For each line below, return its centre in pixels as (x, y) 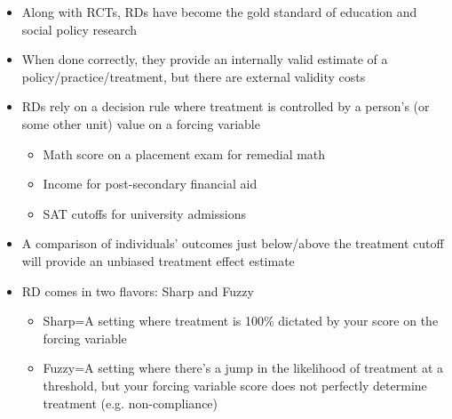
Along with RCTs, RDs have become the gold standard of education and (219, 12)
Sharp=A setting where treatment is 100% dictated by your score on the (241, 321)
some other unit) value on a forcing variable (141, 123)
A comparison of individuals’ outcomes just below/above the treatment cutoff (233, 243)
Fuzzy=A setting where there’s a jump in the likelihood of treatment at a (243, 368)
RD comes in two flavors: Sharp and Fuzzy (138, 290)
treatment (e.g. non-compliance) (131, 403)
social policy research (79, 29)
